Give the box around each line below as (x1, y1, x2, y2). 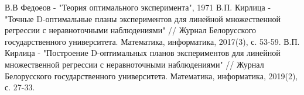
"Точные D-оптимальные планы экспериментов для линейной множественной (5, 12, 281, 24)
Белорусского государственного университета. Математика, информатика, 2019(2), (5, 69, 298, 82)
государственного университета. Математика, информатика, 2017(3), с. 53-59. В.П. (5, 35, 300, 47)
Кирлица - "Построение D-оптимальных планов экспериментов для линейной (5, 47, 281, 59)
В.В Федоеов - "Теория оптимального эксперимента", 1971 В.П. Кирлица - (5, 1, 271, 13)
